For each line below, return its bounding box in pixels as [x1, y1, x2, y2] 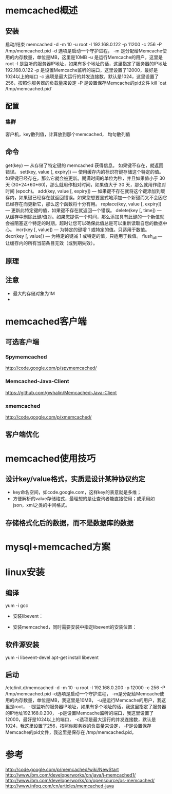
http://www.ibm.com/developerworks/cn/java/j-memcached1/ [5, 771, 136, 778]
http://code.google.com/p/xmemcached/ [5, 414, 92, 420]
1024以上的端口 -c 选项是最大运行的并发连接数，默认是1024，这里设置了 [5, 73, 159, 80]
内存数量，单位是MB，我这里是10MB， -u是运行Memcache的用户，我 [14, 697, 162, 703]
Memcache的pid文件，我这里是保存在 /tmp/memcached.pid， [5, 729, 137, 735]
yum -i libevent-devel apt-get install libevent [5, 654, 99, 660]
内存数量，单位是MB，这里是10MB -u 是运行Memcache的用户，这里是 [14, 54, 163, 60]
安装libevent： [12, 613, 44, 619]
